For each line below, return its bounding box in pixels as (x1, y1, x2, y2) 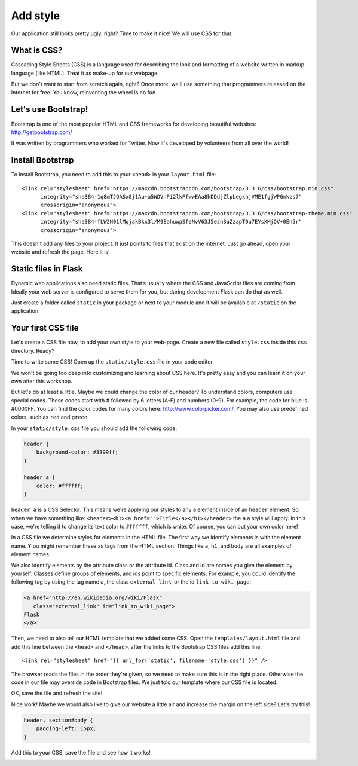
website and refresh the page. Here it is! (11, 248, 110, 255)
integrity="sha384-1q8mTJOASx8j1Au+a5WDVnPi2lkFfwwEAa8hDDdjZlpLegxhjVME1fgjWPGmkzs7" (40, 193, 302, 200)
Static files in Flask (11, 264, 83, 274)
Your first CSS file (11, 323, 79, 333)
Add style (11, 9, 60, 22)
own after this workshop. (11, 377, 73, 384)
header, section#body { (23, 716, 94, 724)
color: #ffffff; (36, 482, 84, 489)
